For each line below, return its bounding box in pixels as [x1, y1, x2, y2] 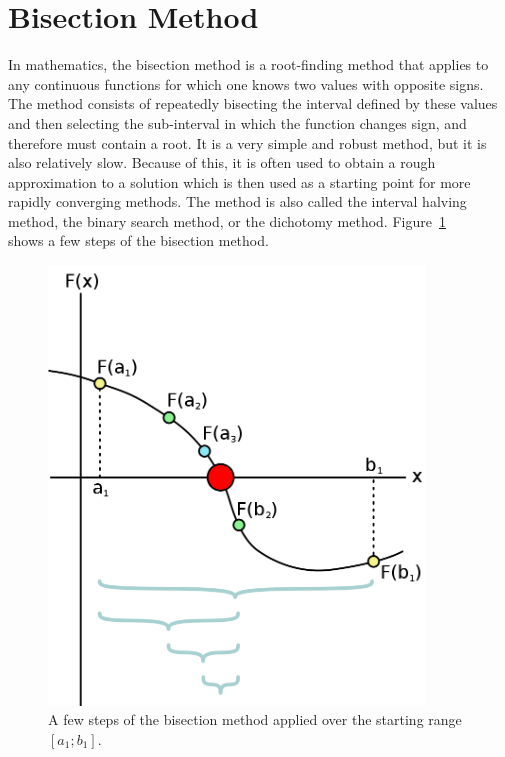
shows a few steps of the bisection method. [8, 230, 269, 251]
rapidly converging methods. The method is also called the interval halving [8, 191, 467, 212]
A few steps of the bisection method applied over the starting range [48, 709, 462, 730]
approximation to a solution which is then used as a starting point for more [8, 171, 471, 192]
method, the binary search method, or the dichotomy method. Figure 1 [8, 210, 446, 231]
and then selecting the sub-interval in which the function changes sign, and [8, 112, 467, 133]
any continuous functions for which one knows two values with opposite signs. [8, 73, 484, 94]
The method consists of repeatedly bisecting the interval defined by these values [8, 93, 498, 114]
